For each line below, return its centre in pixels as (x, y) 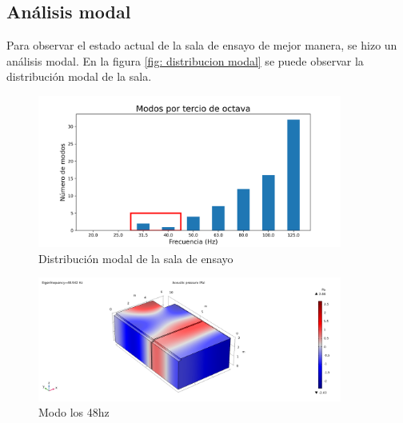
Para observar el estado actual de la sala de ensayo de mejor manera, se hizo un (202, 45)
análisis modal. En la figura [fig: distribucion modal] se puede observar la (185, 60)
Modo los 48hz (74, 412)
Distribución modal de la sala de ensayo (136, 258)
